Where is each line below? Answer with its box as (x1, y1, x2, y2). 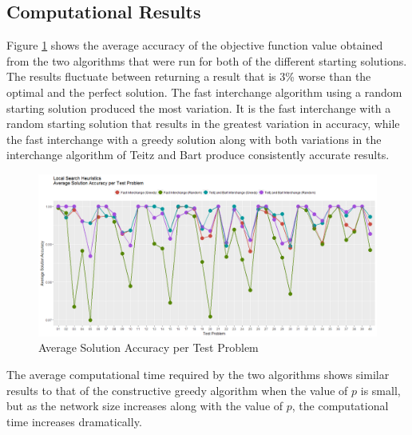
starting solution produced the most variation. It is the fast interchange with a (6, 99, 391, 116)
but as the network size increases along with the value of (6, 397, 283, 414)
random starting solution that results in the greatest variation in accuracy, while (6, 115, 400, 132)
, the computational (291, 397, 389, 414)
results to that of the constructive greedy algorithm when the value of (6, 381, 348, 398)
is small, (360, 381, 401, 398)
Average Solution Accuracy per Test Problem (38, 339, 259, 356)
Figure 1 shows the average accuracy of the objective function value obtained (6, 37, 383, 54)
